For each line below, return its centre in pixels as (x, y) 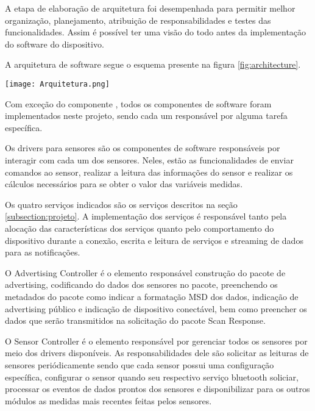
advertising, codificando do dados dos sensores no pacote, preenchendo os (141, 284)
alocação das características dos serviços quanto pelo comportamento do (140, 228)
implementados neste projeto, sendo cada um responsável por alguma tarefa (146, 116)
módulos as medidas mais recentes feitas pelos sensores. (108, 400)
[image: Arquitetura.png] (57, 84)
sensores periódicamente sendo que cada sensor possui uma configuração (140, 364)
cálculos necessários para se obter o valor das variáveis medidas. (124, 184)
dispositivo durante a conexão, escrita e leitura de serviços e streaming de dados (154, 240)
